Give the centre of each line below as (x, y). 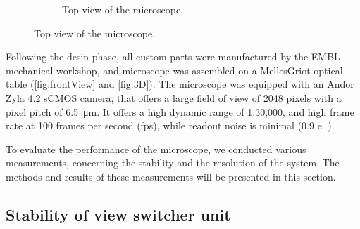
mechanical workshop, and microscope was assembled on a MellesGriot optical (174, 70)
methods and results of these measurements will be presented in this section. (171, 176)
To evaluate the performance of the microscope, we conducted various (156, 149)
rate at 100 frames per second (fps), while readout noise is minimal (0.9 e (164, 125)
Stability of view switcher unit (118, 214)
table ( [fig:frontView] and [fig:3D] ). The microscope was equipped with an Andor (180, 84)
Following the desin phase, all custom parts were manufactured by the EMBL (173, 57)
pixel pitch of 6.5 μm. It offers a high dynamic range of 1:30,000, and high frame (180, 111)
